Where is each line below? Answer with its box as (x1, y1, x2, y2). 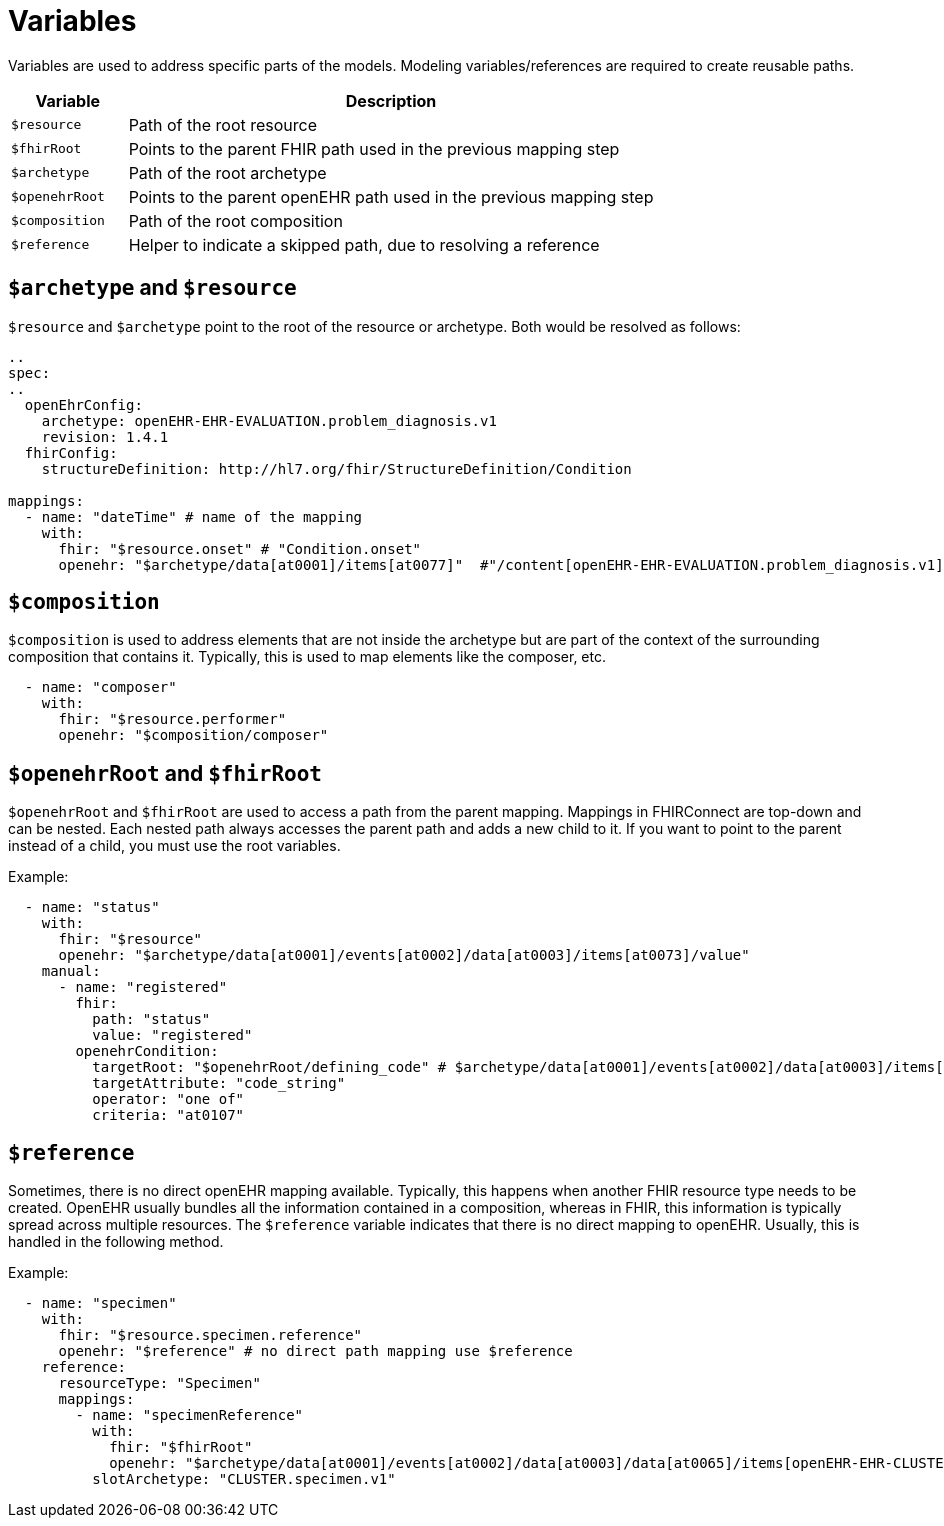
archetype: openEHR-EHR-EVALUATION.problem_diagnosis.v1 (41, 412, 497, 429)
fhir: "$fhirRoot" (109, 1439, 253, 1456)
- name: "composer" (24, 679, 177, 696)
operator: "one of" (92, 1091, 245, 1108)
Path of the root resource (128, 114, 318, 135)
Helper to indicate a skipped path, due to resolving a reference (128, 234, 600, 255)
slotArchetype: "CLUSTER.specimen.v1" (92, 1471, 396, 1488)
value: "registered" (92, 1027, 253, 1044)
